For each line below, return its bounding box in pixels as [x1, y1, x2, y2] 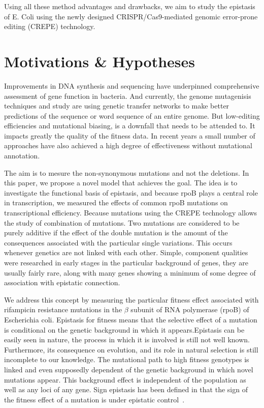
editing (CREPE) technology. [4, 21, 95, 32]
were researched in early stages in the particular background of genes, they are [4, 257, 248, 267]
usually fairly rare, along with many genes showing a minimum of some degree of [4, 267, 256, 278]
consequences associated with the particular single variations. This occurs [4, 237, 233, 248]
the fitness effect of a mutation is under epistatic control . [4, 394, 185, 404]
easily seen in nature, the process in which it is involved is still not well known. [4, 334, 250, 345]
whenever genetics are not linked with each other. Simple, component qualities [4, 247, 248, 258]
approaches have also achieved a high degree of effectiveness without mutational [4, 140, 252, 151]
